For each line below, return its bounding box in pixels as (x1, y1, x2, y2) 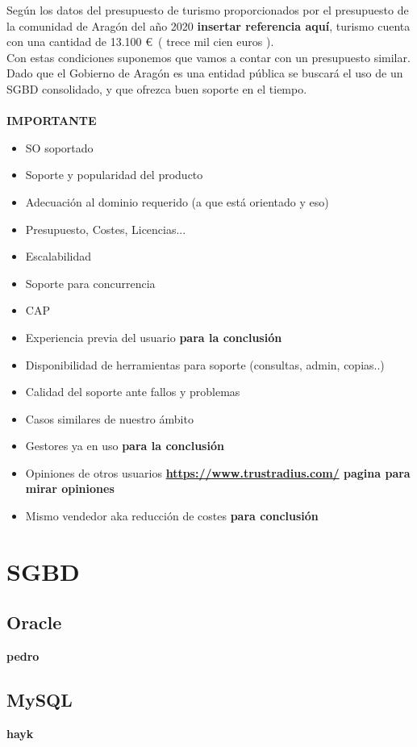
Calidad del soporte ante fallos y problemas (25, 383, 240, 400)
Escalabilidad (25, 248, 91, 265)
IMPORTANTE (6, 112, 97, 129)
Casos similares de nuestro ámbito (25, 410, 194, 427)
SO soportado (25, 139, 94, 156)
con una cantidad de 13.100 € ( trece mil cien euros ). (6, 33, 274, 50)
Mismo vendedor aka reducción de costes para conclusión (25, 507, 319, 524)
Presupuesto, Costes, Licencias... (25, 220, 186, 237)
